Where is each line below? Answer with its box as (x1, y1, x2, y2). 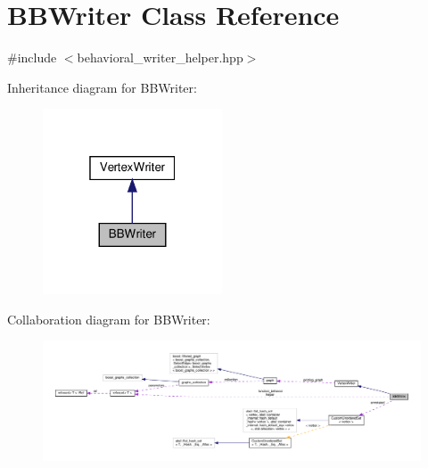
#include (7, 48, 57, 67)
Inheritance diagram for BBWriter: (7, 78, 197, 96)
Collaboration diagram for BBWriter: (7, 309, 210, 328)
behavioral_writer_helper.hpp (77, 48, 243, 67)
